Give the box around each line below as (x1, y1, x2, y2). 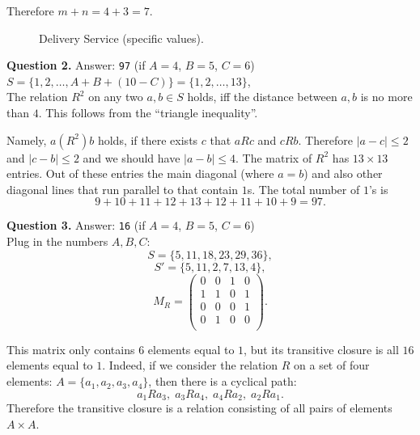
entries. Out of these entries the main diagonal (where (6, 165, 274, 182)
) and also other (303, 165, 383, 182)
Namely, (6, 131, 47, 148)
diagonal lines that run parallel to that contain (6, 180, 239, 197)
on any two (88, 88, 143, 105)
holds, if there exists (97, 131, 198, 148)
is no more (360, 88, 413, 105)
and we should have (83, 149, 180, 166)
